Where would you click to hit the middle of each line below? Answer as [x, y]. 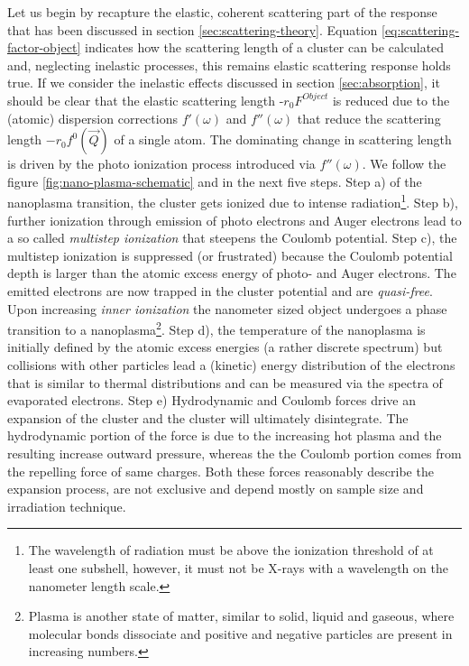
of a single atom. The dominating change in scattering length [283, 139]
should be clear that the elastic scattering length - [146, 100]
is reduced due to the [391, 100]
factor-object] [44, 47]
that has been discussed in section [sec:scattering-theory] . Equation [193, 29]
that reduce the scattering [369, 118]
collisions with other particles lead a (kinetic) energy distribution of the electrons [231, 365]
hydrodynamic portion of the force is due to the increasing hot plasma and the [225, 435]
